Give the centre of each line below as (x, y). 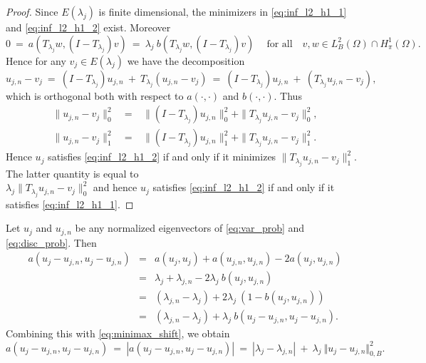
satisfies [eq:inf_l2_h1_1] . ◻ (70, 204)
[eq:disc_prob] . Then (51, 242)
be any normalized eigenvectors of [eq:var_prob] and (190, 228)
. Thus (288, 95)
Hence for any (36, 60)
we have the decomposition (186, 60)
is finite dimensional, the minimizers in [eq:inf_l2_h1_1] (223, 11)
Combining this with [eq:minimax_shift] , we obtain (118, 333)
